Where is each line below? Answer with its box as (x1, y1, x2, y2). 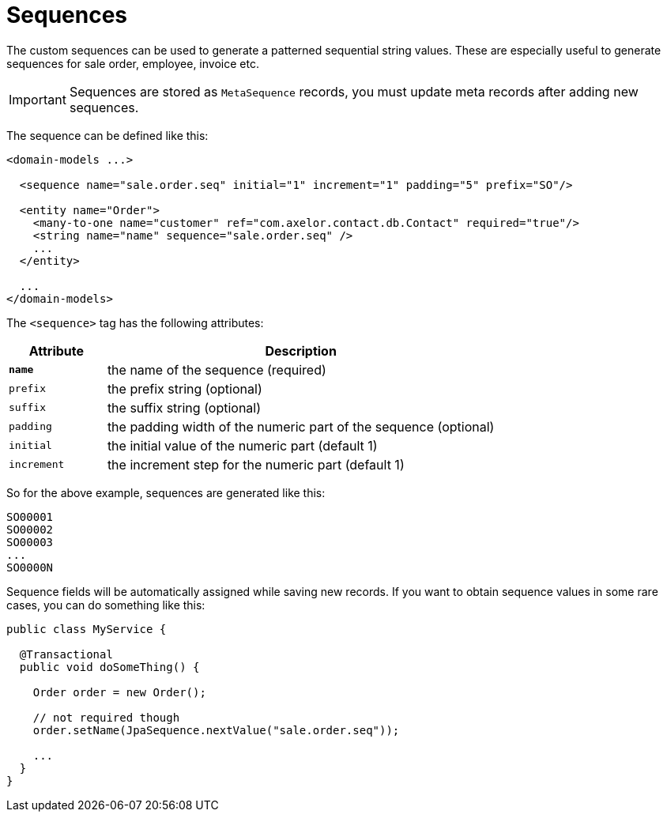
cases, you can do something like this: (6, 597, 205, 612)
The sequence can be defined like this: (6, 128, 209, 142)
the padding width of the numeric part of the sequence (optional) (107, 418, 495, 435)
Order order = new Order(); (32, 685, 206, 699)
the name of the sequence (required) (107, 361, 326, 378)
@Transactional (19, 647, 113, 661)
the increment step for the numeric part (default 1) (107, 456, 405, 473)
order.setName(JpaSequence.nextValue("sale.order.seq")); (32, 723, 400, 737)
